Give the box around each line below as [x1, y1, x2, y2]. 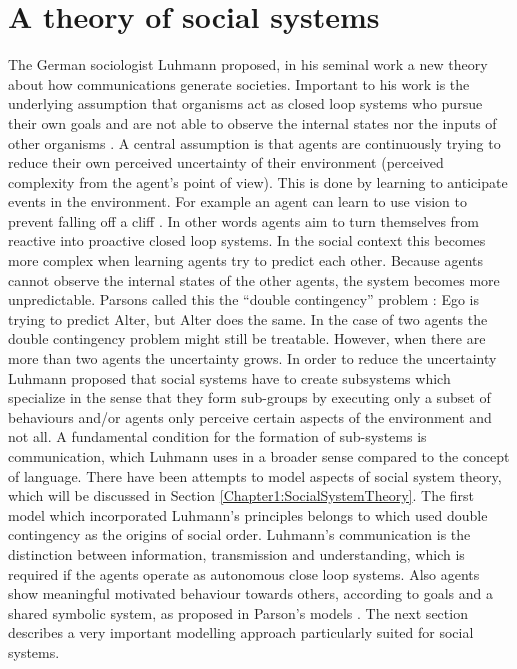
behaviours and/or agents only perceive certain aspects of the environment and [8, 406, 492, 427]
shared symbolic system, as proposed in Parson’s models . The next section [8, 602, 468, 623]
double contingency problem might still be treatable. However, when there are [8, 328, 486, 349]
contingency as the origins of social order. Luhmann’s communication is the [8, 524, 471, 545]
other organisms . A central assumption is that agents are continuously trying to [8, 132, 501, 153]
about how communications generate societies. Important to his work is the [8, 73, 470, 94]
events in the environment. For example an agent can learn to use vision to [8, 191, 468, 212]
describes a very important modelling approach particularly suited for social [8, 622, 474, 643]
